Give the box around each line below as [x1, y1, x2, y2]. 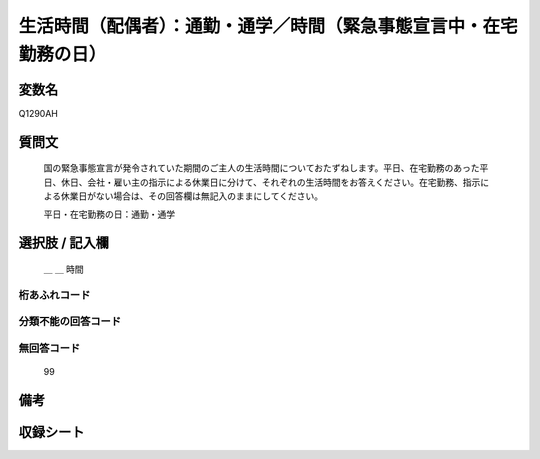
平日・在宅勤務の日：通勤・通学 [43, 208, 175, 220]
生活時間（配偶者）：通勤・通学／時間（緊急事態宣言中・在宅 [18, 15, 519, 37]
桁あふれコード [18, 288, 91, 302]
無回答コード [18, 341, 81, 355]
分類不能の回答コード [18, 315, 122, 329]
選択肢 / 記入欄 [18, 235, 110, 252]
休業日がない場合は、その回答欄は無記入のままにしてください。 [60, 190, 324, 202]
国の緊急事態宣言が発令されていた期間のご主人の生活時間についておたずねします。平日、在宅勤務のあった [43, 162, 480, 174]
